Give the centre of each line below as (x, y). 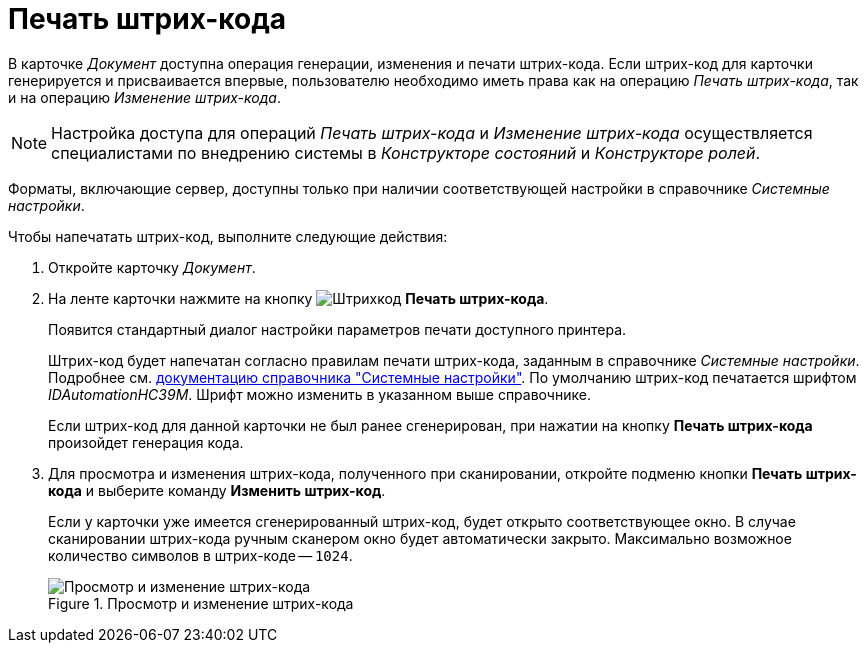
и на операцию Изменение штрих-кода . (144, 97)
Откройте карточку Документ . (152, 267)
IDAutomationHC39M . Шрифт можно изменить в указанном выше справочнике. (319, 394)
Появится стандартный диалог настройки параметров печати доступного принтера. (337, 329)
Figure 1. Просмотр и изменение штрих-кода (201, 603)
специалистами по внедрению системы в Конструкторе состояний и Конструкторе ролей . (406, 152)
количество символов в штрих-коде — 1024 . (200, 555)
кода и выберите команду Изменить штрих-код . (217, 490)
